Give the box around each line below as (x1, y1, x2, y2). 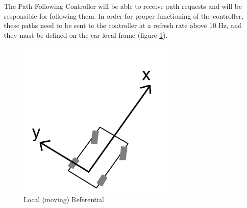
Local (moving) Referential (24, 194, 104, 204)
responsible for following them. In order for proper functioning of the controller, (4, 10, 244, 21)
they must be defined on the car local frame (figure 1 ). (4, 29, 168, 40)
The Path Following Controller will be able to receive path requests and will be (4, 1, 242, 11)
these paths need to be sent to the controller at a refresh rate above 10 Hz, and (4, 20, 242, 30)
